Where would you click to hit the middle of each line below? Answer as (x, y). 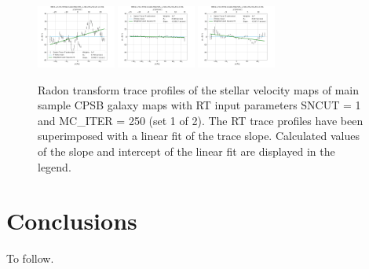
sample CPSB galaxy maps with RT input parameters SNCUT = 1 (199, 105)
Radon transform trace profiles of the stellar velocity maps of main (199, 89)
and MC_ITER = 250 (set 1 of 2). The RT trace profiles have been (201, 120)
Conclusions (72, 221)
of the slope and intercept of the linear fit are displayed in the (186, 151)
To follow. (30, 258)
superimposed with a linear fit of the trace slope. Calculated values (199, 136)
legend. (55, 166)
